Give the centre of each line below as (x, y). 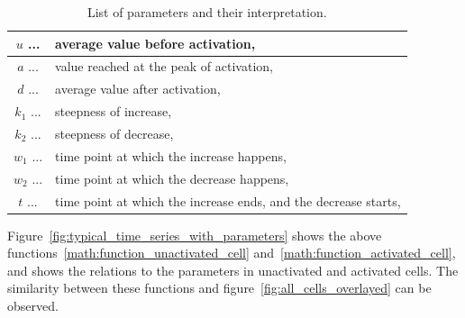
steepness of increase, (114, 111)
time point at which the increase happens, (171, 155)
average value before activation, (155, 43)
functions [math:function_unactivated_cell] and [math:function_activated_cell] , (232, 253)
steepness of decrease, (114, 133)
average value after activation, (138, 89)
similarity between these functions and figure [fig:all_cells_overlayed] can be (219, 288)
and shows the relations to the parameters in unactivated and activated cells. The (233, 270)
